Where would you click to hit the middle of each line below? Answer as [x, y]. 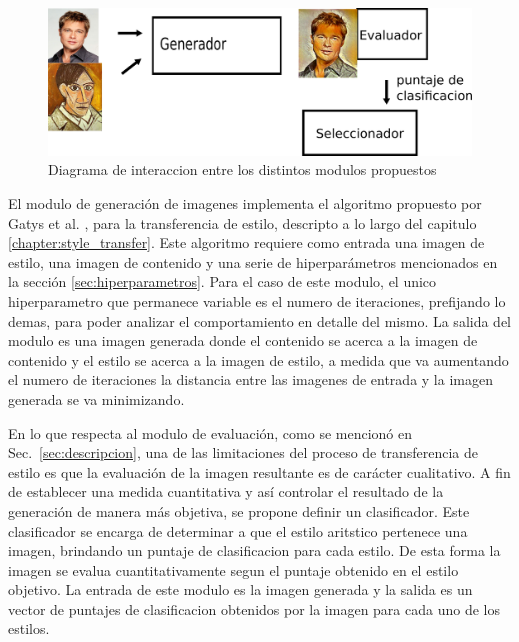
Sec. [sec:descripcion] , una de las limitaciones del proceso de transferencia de [243, 452]
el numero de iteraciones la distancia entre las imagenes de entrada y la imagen [250, 379]
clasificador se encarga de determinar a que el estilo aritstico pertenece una [238, 530]
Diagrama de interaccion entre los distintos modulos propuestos [242, 169]
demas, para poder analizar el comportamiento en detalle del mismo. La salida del [260, 320]
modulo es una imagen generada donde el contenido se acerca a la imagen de [243, 340]
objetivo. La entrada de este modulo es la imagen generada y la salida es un [240, 589]
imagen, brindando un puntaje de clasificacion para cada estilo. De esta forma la [254, 550]
